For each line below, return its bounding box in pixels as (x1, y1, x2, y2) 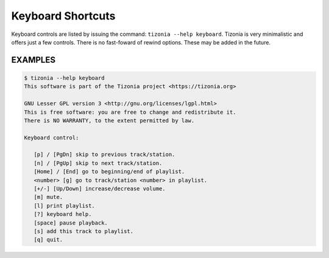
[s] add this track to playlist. (34, 228, 134, 234)
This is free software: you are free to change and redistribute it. (24, 108, 236, 116)
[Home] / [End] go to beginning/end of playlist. (34, 168, 185, 175)
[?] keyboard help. (34, 211, 92, 218)
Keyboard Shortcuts (11, 9, 116, 23)
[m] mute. (34, 193, 63, 201)
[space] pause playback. (34, 219, 108, 226)
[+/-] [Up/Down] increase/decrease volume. (34, 186, 166, 192)
